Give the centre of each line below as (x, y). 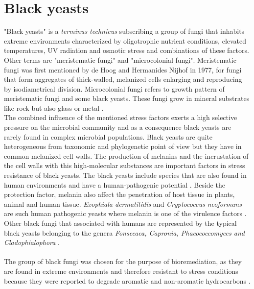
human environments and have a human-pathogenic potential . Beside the (115, 184)
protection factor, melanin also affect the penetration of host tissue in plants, (119, 194)
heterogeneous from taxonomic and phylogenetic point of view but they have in (123, 146)
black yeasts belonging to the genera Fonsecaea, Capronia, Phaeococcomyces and (124, 232)
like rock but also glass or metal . (54, 108)
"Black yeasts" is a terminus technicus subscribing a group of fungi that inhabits (124, 31)
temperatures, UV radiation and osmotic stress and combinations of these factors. (127, 50)
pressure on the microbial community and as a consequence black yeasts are (118, 127)
